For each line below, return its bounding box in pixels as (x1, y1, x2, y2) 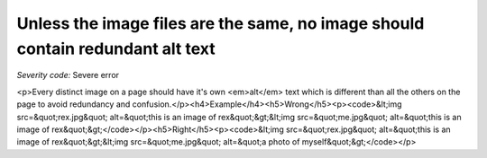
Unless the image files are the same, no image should (16, 13, 425, 33)
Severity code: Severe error (16, 70, 120, 81)
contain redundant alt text (16, 39, 216, 58)
